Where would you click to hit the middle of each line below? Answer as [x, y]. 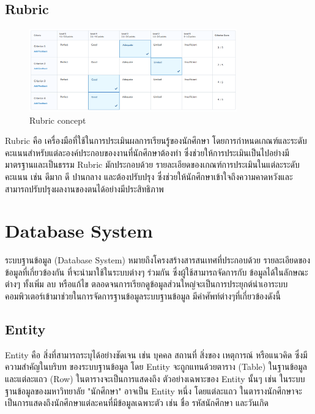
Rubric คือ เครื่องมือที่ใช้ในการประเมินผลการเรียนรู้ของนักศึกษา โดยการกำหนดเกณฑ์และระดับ [156, 141]
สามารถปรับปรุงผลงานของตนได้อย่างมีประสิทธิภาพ [84, 188]
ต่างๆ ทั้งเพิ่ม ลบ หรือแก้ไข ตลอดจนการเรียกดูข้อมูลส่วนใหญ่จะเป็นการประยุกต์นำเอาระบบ [146, 284]
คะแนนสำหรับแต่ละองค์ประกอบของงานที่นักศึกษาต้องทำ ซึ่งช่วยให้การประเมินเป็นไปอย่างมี [147, 152]
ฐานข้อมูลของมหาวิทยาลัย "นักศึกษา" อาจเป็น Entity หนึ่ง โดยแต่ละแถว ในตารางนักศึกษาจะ [154, 390]
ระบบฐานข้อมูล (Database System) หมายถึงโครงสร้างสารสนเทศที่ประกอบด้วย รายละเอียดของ [158, 260]
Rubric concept [58, 120]
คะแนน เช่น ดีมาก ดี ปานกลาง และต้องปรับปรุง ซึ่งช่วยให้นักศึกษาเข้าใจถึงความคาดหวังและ [149, 176]
